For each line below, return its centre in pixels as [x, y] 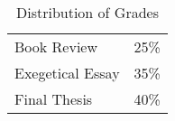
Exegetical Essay [67, 73]
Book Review [56, 47]
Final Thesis [54, 99]
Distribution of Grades [87, 12]
